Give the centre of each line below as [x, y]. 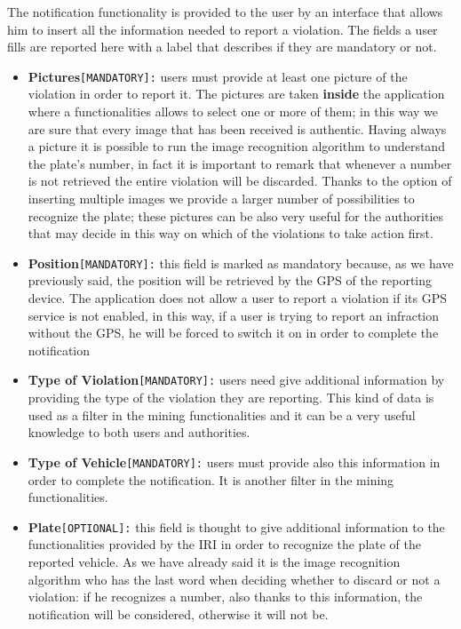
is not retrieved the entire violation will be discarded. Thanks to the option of [240, 181]
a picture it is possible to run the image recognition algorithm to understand [236, 146]
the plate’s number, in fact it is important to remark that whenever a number [240, 163]
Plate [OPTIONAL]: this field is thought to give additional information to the [236, 526]
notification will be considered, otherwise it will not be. [178, 613]
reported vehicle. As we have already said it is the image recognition [214, 561]
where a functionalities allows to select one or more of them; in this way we [233, 111]
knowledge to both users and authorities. [139, 432]
